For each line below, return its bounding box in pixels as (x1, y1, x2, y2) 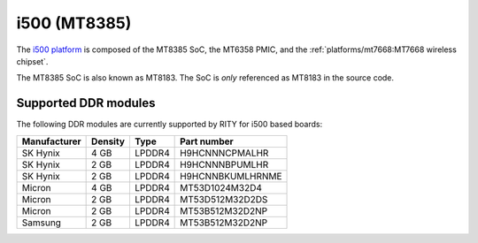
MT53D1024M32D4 (180, 181, 263, 194)
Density (91, 135, 126, 148)
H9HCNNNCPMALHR (180, 147, 269, 159)
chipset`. (16, 56, 49, 66)
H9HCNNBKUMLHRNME (180, 170, 282, 182)
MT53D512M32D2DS (180, 193, 268, 205)
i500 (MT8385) (16, 13, 132, 33)
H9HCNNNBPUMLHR (180, 158, 269, 171)
